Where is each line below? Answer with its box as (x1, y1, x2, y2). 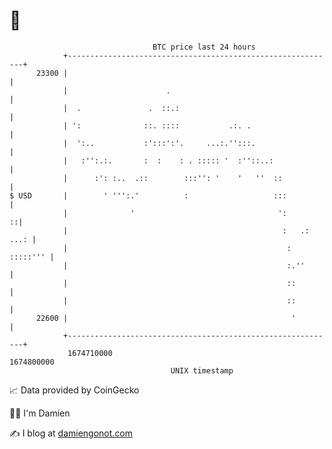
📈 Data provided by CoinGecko (9, 384, 140, 396)
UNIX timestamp (170, 365, 234, 376)
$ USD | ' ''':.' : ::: (9, 190, 287, 201)
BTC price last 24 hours (152, 42, 256, 52)
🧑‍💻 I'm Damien (9, 407, 71, 419)
